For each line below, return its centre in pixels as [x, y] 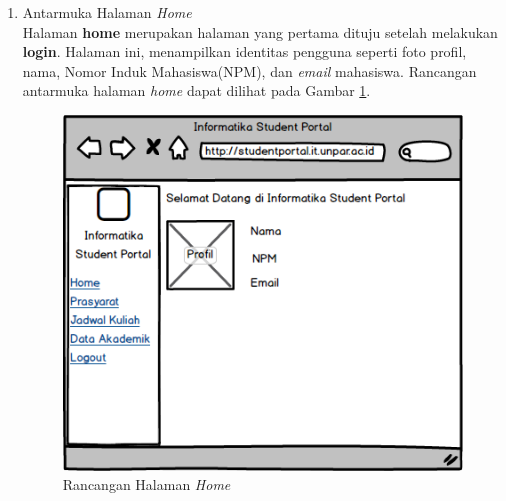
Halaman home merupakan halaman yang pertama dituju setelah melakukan [260, 31]
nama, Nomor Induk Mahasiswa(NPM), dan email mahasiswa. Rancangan [249, 70]
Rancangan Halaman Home [146, 484]
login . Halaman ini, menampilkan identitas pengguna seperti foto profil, [244, 51]
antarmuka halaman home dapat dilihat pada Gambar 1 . [196, 90]
